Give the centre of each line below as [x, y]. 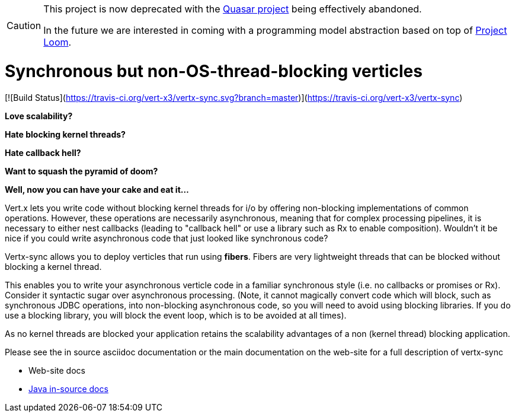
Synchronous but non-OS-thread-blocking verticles [214, 71]
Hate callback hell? [43, 152]
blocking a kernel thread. [53, 266]
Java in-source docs [68, 389]
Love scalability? [39, 116]
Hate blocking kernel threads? [65, 134]
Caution [24, 26]
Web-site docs [57, 370]
